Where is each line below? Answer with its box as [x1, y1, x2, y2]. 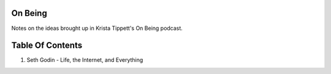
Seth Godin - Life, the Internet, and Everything [26, 56, 143, 64]
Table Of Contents [11, 40, 83, 51]
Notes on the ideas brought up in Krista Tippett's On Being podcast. [11, 24, 183, 32]
